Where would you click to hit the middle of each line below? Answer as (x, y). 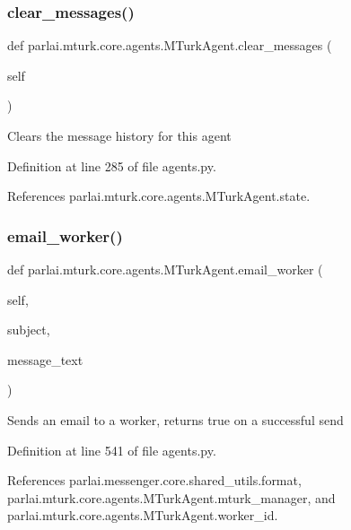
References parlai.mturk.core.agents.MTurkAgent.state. (159, 196)
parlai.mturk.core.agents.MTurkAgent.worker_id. (143, 515)
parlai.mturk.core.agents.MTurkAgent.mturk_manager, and (171, 497)
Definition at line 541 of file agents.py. (112, 450)
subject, (29, 330)
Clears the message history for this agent (119, 135)
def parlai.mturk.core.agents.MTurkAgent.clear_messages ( (170, 45)
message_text (45, 359)
